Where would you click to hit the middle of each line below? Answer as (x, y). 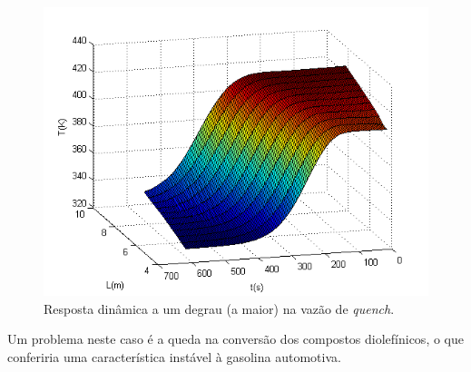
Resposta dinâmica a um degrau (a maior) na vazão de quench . (219, 308)
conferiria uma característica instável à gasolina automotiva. (174, 356)
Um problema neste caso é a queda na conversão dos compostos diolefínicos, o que (235, 339)
